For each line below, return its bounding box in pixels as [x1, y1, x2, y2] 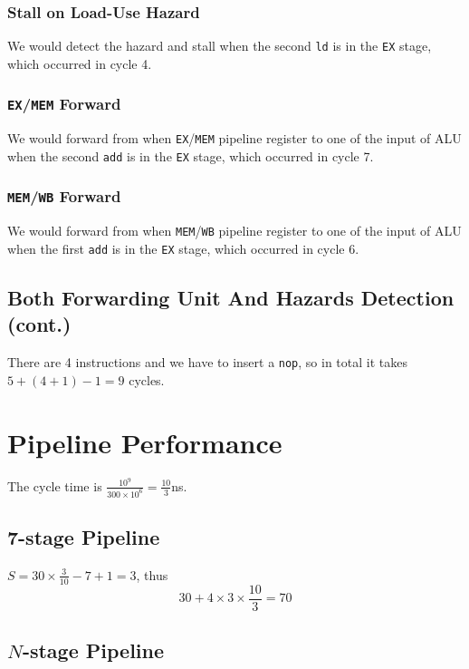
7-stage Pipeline [7, 522, 160, 550]
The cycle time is [7, 476, 102, 495]
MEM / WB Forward [7, 185, 121, 208]
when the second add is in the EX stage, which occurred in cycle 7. [7, 146, 374, 165]
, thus [136, 565, 168, 584]
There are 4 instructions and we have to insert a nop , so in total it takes [7, 353, 407, 372]
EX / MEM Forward [7, 92, 121, 115]
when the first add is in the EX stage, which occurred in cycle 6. [7, 239, 359, 257]
